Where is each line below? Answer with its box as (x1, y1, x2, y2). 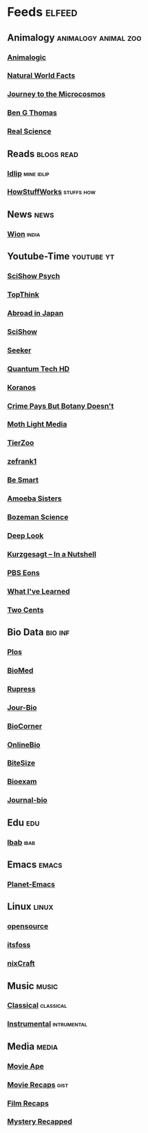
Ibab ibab (7, 837, 36, 847)
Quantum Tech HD (7, 364, 70, 373)
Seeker (7, 345, 32, 355)
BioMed (7, 665, 34, 675)
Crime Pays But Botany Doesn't (7, 401, 114, 411)
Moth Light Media (7, 420, 67, 429)
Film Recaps (7, 1098, 50, 1108)
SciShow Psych (7, 271, 61, 281)
